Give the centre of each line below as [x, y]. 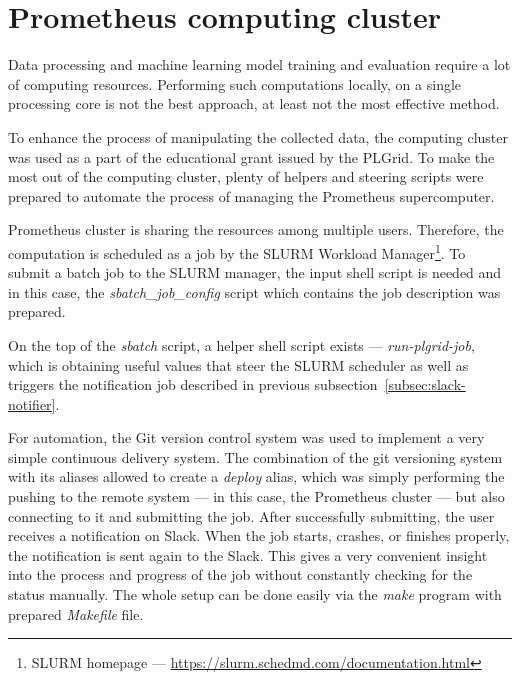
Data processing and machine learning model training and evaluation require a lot [259, 64]
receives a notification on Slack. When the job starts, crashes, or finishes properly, [259, 535]
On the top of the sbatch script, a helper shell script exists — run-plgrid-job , [241, 344]
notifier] [32, 403]
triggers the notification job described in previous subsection [193, 384]
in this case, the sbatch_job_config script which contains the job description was [254, 291]
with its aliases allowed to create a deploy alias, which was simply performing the [256, 476]
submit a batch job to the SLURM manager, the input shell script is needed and [255, 272]
